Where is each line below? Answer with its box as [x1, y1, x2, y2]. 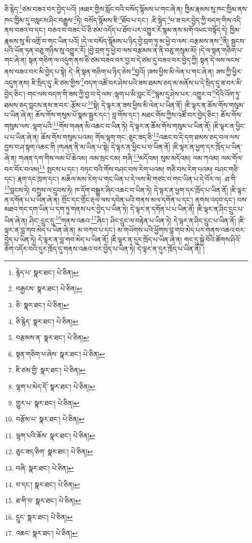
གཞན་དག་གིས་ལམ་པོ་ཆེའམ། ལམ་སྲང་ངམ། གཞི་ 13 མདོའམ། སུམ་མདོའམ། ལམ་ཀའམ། [18, 151, 219, 163]
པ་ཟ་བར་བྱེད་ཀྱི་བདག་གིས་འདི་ [170, 15, 242, 25]
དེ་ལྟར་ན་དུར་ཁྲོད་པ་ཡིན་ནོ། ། [137, 244, 205, 254]
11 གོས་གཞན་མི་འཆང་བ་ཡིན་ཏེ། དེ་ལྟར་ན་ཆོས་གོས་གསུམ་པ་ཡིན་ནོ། [53, 119, 211, 131]
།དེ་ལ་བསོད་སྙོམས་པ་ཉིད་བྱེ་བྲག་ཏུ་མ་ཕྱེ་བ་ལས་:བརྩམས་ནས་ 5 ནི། [81, 34, 229, 46]
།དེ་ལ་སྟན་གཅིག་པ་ [199, 45, 243, 55]
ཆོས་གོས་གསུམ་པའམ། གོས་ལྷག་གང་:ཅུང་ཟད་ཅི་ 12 [41, 131, 159, 142]
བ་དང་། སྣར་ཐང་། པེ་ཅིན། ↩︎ [15, 479, 80, 489]
